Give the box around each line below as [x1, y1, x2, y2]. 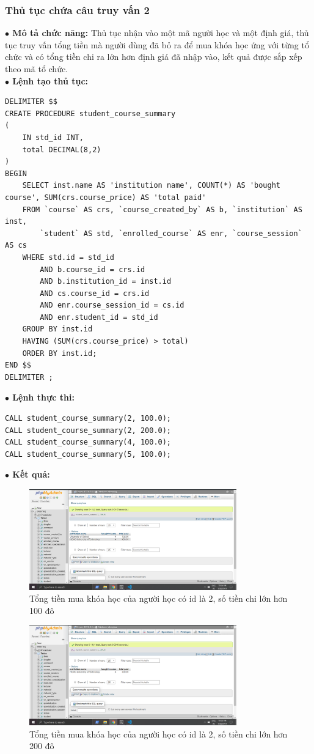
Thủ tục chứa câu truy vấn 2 [5, 2, 150, 17]
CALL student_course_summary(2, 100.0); [5, 414, 172, 423]
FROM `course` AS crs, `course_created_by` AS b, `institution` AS [22, 205, 302, 214]
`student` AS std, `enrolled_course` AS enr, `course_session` [40, 229, 302, 238]
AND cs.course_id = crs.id [40, 289, 150, 298]
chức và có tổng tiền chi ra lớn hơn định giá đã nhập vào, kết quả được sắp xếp [5, 50, 302, 63]
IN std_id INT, [22, 133, 84, 142]
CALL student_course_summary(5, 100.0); [5, 449, 172, 459]
